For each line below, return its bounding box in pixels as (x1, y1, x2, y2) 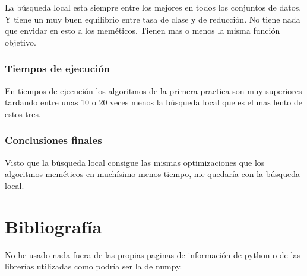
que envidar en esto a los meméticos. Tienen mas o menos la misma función (5, 24, 280, 37)
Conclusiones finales (5, 133, 102, 147)
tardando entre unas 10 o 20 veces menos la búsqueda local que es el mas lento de (5, 96, 302, 108)
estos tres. (5, 107, 41, 120)
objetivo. (5, 36, 36, 48)
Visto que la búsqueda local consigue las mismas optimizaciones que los (5, 156, 265, 168)
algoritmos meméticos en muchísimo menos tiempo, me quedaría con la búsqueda (5, 168, 300, 180)
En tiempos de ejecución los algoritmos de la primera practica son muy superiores (5, 84, 302, 97)
